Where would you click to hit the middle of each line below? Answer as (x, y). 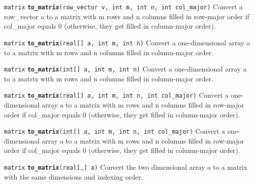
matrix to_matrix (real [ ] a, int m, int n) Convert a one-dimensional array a (127, 42)
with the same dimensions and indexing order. (74, 176)
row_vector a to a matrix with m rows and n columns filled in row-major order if (127, 16)
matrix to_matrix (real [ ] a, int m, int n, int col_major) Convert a (116, 95)
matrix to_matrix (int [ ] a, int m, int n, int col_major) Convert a (115, 131)
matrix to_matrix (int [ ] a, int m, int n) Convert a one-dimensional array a (125, 69)
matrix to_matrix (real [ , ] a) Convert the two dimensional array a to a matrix (126, 167)
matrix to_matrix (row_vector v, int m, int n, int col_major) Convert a (123, 6)
